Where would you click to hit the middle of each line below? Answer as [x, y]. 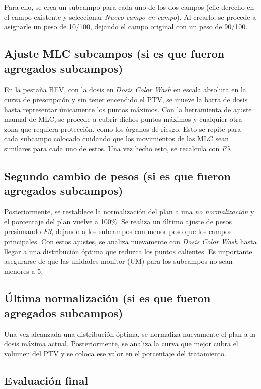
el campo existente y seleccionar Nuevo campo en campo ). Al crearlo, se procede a [130, 16]
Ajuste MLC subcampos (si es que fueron [114, 54]
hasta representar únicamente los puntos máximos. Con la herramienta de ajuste [128, 109]
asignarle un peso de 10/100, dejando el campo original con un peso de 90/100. [126, 26]
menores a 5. [24, 270]
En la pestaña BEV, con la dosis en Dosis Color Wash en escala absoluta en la [125, 89]
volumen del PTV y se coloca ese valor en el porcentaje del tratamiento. [115, 354]
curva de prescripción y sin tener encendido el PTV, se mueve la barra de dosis [126, 99]
